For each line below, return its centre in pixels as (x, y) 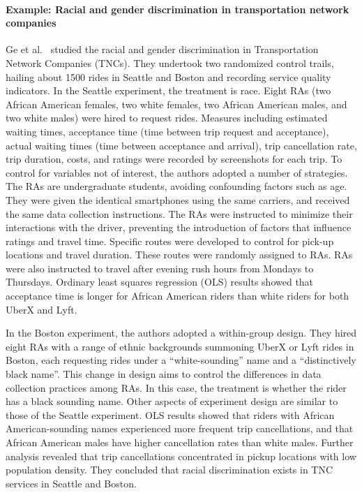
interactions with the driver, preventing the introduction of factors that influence (179, 227)
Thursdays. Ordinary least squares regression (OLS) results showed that (160, 282)
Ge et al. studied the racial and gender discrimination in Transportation (162, 49)
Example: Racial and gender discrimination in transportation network (178, 9)
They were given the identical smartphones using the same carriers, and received (178, 199)
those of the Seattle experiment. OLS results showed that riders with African (170, 414)
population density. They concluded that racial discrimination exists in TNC (169, 470)
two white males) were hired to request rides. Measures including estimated (167, 118)
